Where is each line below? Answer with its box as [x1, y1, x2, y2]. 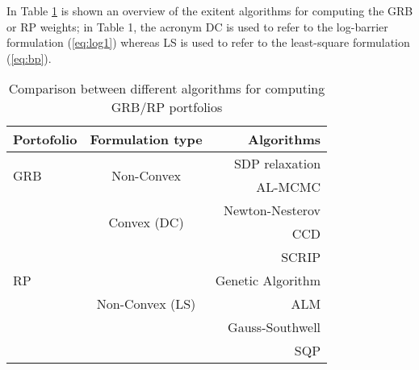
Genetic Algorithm [215, 271, 321, 290]
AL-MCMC [256, 177, 321, 197]
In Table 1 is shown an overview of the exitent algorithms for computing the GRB [6, 2, 413, 19]
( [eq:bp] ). [6, 49, 52, 66]
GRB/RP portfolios [111, 98, 223, 117]
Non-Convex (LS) [96, 294, 196, 314]
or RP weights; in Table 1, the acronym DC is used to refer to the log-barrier [6, 18, 388, 35]
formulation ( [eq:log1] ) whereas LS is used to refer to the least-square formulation [6, 34, 410, 51]
